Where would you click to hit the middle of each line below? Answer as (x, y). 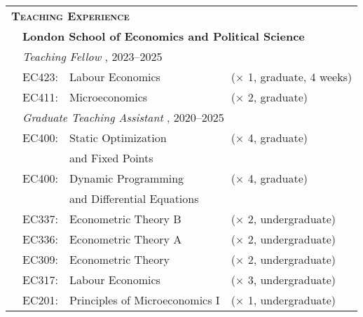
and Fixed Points (111, 158)
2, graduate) (278, 97)
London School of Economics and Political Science (164, 36)
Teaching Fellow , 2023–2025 (93, 56)
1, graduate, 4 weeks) (300, 77)
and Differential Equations (134, 198)
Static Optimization (118, 138)
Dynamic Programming (126, 178)
